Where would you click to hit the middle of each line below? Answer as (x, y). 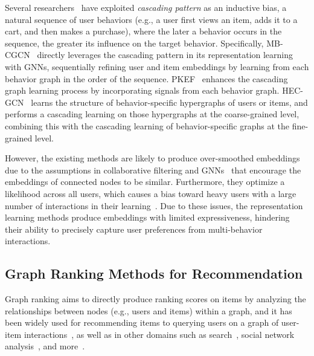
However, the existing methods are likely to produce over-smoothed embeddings (152, 158)
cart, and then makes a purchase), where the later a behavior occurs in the (143, 31)
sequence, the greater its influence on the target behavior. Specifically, (134, 43)
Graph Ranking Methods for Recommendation (154, 273)
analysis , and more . (45, 346)
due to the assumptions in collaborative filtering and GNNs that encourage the (153, 170)
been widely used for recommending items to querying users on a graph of (142, 322)
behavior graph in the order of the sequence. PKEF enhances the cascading (146, 78)
